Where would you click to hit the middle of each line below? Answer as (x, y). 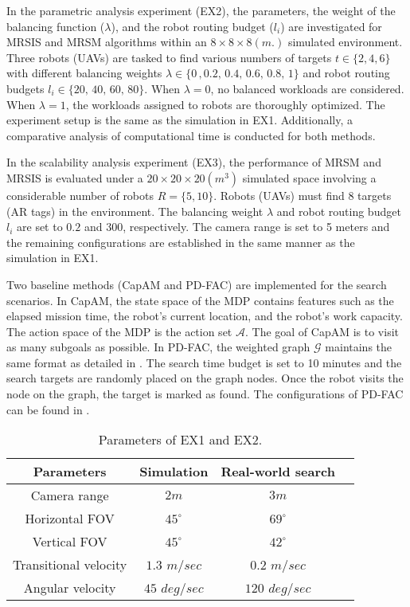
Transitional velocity (70, 565)
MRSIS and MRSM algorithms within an (107, 42)
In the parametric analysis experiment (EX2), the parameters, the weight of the (201, 10)
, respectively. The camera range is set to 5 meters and (256, 227)
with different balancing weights (84, 73)
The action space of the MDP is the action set (119, 331)
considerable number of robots (80, 195)
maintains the (359, 347)
